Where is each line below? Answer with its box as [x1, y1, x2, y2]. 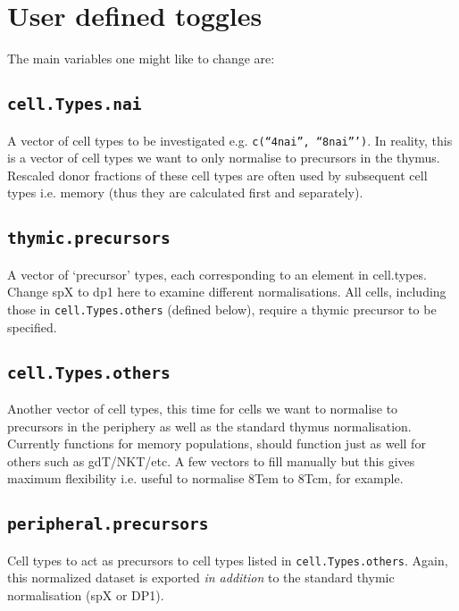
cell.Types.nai [7, 95, 142, 114]
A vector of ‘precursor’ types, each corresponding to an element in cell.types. [7, 264, 427, 283]
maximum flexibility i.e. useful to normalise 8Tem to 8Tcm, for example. [7, 469, 404, 488]
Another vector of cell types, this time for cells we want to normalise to [7, 398, 398, 417]
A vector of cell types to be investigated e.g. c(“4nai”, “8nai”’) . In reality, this [7, 130, 453, 149]
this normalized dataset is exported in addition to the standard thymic [7, 568, 395, 587]
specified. [7, 317, 57, 336]
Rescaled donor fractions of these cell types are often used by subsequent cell [7, 165, 428, 184]
